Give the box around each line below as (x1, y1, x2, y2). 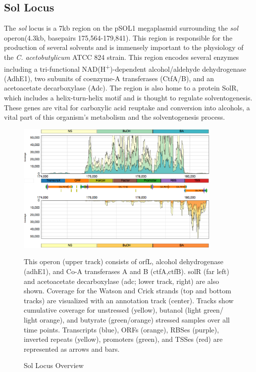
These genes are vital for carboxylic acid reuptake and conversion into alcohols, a (4, 102, 250, 112)
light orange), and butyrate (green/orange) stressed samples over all (24, 314, 230, 325)
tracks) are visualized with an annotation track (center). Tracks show (24, 295, 234, 305)
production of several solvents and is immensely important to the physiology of (4, 42, 244, 52)
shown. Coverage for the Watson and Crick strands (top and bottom (24, 285, 231, 296)
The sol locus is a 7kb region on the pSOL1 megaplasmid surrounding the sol (4, 23, 239, 33)
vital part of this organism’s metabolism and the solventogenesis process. (4, 112, 225, 122)
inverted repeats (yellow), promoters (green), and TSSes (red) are (24, 334, 223, 344)
